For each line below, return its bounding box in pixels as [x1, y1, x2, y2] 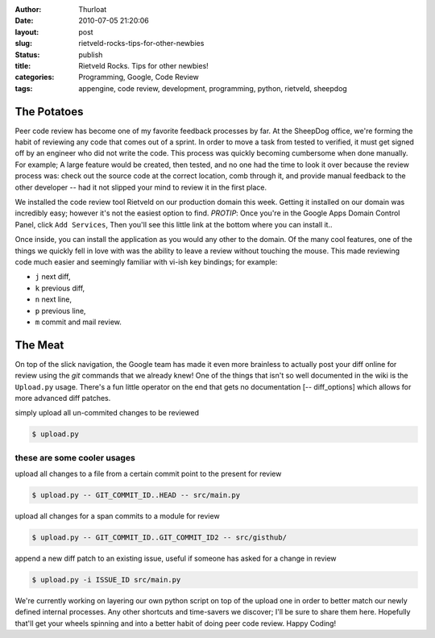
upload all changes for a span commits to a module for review [14, 511, 221, 521]
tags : [14, 83, 33, 93]
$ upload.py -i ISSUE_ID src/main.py [31, 575, 181, 584]
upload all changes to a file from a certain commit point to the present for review [14, 469, 282, 479]
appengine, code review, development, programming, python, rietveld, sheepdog [78, 83, 348, 93]
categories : [14, 73, 55, 82]
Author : [14, 5, 42, 14]
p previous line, [35, 306, 86, 315]
